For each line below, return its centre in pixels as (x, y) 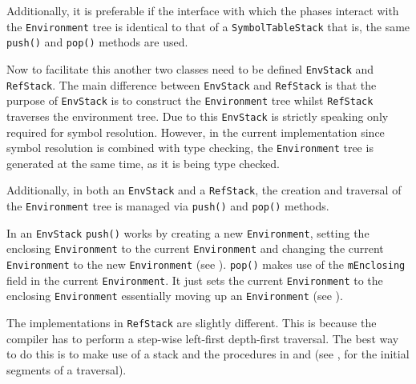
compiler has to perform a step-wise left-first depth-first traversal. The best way (203, 338)
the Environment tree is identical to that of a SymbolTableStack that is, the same (208, 26)
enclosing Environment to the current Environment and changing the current (195, 248)
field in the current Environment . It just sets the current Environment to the (195, 280)
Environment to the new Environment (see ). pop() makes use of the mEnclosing (206, 264)
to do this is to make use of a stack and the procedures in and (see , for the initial (208, 354)
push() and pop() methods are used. (97, 42)
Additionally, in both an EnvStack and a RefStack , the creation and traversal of (204, 190)
